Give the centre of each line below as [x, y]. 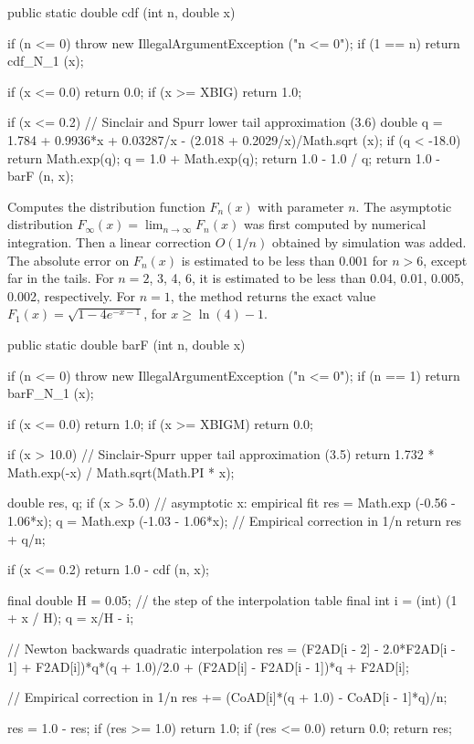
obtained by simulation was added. [369, 241]
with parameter [301, 206]
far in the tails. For [61, 278]
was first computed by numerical [335, 224]
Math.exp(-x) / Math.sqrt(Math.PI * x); [121, 472]
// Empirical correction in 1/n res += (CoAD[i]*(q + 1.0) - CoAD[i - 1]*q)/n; [227, 697]
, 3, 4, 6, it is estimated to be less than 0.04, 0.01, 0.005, [306, 278]
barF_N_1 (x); [51, 393]
